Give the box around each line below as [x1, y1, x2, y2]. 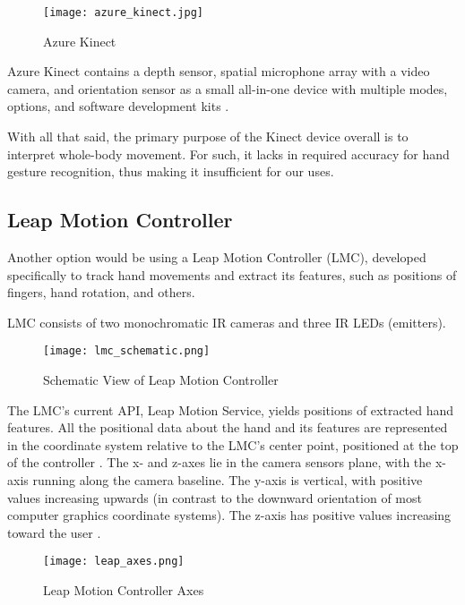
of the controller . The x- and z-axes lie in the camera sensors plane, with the [7, 453, 432, 472]
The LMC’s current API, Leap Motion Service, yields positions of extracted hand [7, 400, 454, 419]
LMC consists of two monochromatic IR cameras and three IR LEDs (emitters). [7, 312, 446, 331]
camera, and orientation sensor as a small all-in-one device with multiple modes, [7, 79, 448, 98]
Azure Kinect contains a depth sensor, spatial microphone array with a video [7, 62, 430, 81]
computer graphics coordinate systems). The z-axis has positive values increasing [7, 506, 452, 524]
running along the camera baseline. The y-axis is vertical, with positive [32, 471, 423, 490]
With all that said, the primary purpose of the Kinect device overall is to [7, 127, 409, 146]
